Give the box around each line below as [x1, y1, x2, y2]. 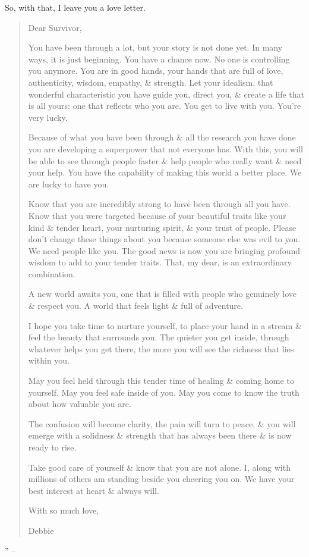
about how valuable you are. [28, 398, 131, 410]
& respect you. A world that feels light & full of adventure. [28, 299, 243, 312]
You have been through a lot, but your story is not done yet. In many [28, 41, 283, 54]
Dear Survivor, [28, 21, 82, 33]
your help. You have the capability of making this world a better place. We [28, 166, 302, 179]
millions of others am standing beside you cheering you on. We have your [28, 472, 295, 485]
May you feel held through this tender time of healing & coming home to [28, 374, 294, 387]
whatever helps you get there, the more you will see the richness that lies [28, 342, 294, 355]
